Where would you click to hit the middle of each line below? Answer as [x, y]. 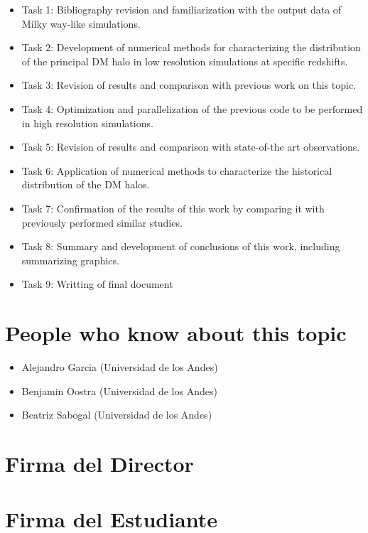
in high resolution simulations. [87, 123]
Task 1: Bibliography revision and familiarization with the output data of [182, 9]
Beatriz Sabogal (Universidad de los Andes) [117, 415]
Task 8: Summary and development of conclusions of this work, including [181, 246]
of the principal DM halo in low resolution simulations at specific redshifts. [185, 61]
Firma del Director [99, 463]
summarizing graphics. [70, 260]
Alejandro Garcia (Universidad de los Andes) [120, 367]
